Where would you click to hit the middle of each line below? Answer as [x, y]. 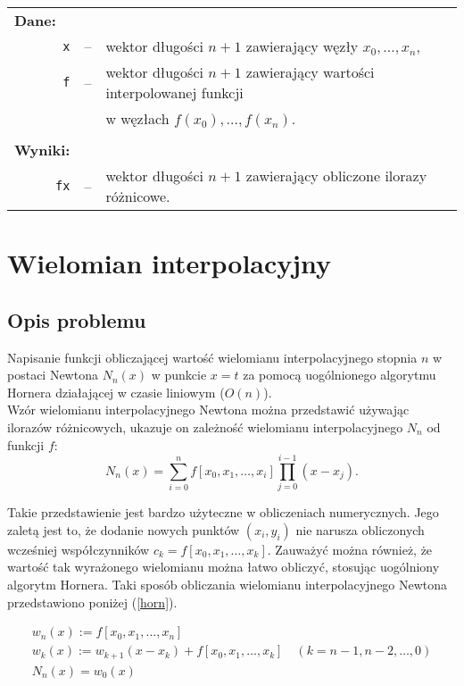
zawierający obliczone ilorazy [336, 176]
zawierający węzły [302, 46]
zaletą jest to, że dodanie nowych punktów [124, 529]
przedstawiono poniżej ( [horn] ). [92, 602]
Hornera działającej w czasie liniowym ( [116, 392]
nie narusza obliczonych [360, 529]
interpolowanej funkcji [174, 92]
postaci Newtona [53, 375]
